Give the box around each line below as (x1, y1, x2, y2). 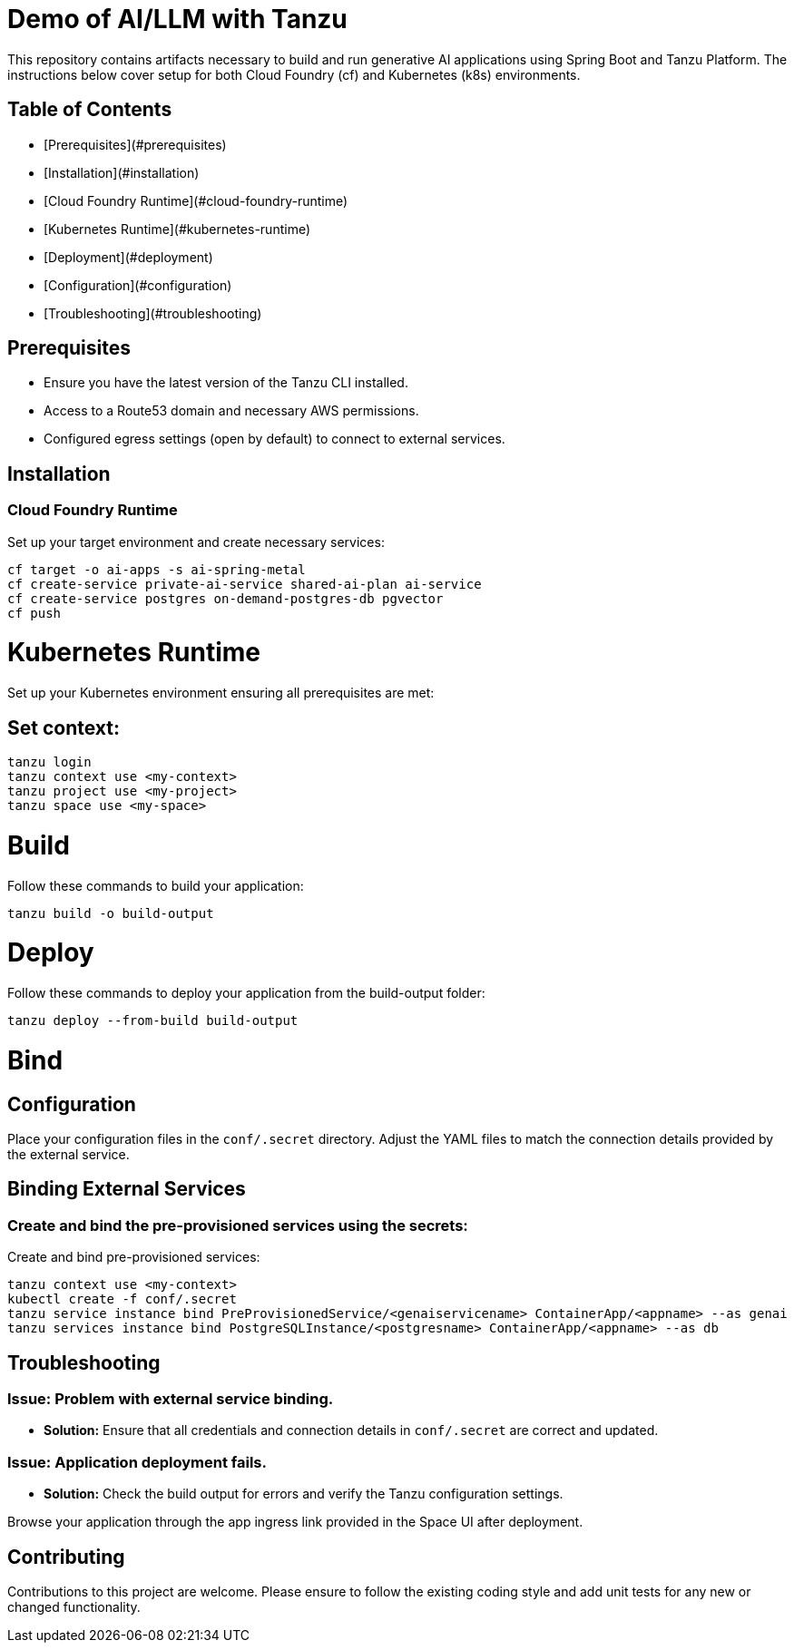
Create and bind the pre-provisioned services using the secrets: (7, 1216, 468, 1235)
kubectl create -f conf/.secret (7, 1292, 237, 1307)
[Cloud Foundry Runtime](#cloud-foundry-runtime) (44, 192, 348, 209)
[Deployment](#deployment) (44, 249, 213, 265)
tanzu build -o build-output (7, 905, 214, 921)
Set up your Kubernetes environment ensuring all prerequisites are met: (7, 685, 435, 701)
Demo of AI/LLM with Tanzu (7, 4, 348, 34)
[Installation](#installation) (44, 164, 200, 181)
